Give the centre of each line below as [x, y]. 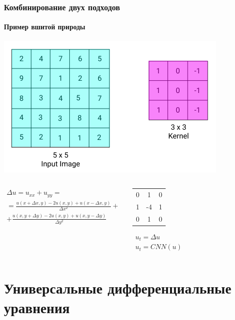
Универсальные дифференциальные [118, 288]
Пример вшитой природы [45, 27]
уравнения [37, 307]
